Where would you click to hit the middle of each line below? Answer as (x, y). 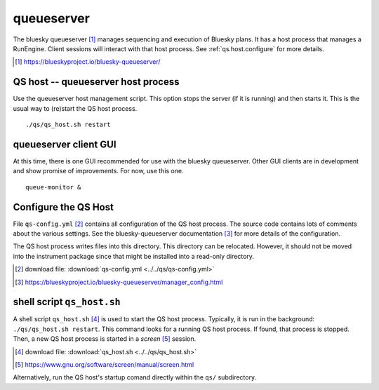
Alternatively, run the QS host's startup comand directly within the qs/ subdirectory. (134, 377)
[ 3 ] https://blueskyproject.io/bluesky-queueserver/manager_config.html (119, 282)
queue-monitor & (53, 187)
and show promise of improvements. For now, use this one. (98, 171)
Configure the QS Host (63, 207)
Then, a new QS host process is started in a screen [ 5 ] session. (105, 339)
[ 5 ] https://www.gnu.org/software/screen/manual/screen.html (105, 365)
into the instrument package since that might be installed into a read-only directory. (133, 256)
